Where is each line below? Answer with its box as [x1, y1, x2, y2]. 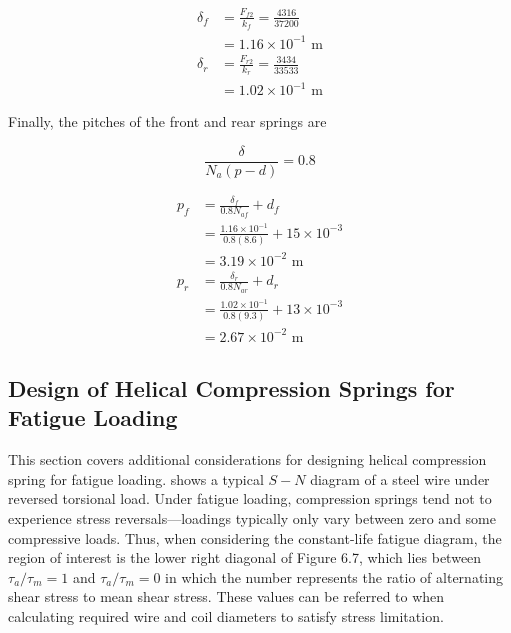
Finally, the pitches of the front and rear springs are [8, 111, 327, 132]
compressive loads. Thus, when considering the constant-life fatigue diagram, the [8, 527, 502, 548]
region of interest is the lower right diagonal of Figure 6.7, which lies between [8, 547, 482, 568]
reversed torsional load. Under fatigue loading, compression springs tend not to [8, 488, 492, 509]
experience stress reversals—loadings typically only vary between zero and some [8, 507, 496, 528]
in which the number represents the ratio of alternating [165, 566, 504, 587]
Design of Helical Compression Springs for [8, 372, 455, 403]
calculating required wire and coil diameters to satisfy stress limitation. [8, 605, 444, 626]
